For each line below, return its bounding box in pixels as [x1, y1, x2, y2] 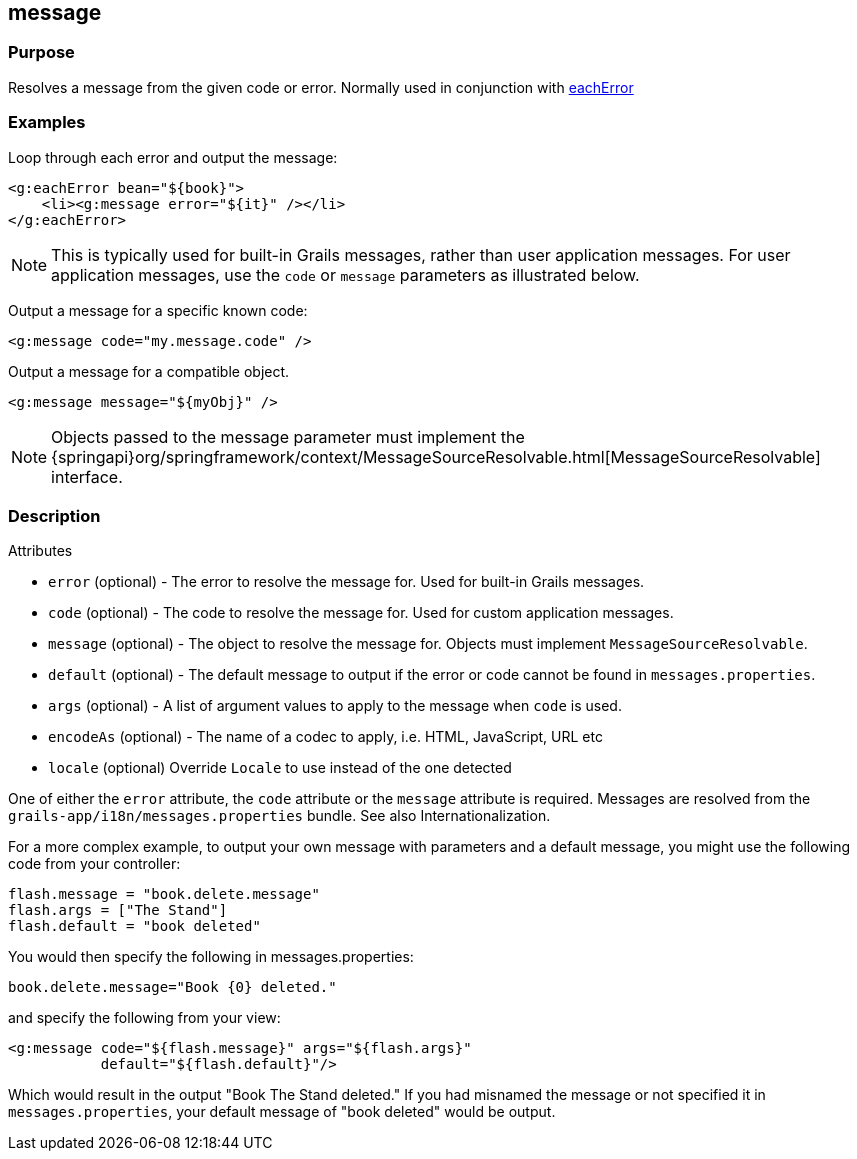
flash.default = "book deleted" [8, 918, 261, 935]
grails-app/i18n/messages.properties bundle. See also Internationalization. [8, 807, 551, 825]
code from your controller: [8, 855, 181, 873]
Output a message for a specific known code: [8, 301, 308, 319]
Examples [8, 112, 86, 133]
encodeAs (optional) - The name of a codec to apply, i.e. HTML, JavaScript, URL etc [48, 728, 603, 746]
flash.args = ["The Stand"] [8, 902, 228, 919]
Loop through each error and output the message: [8, 148, 338, 166]
